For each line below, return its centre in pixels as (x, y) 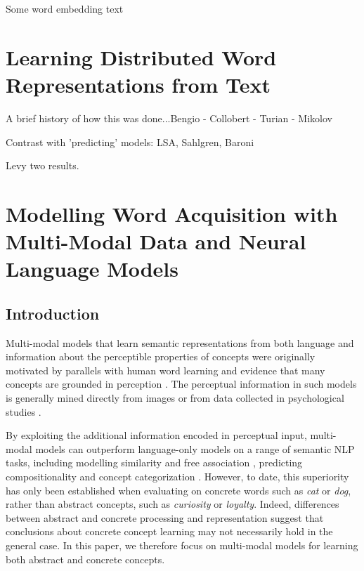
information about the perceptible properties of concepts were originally (161, 356)
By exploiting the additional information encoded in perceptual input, (156, 435)
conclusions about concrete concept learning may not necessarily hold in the (169, 531)
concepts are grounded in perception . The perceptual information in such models (181, 384)
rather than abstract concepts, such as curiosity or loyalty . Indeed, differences (173, 504)
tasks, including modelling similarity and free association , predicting (154, 462)
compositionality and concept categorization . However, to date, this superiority (177, 476)
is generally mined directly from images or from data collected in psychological (175, 398)
